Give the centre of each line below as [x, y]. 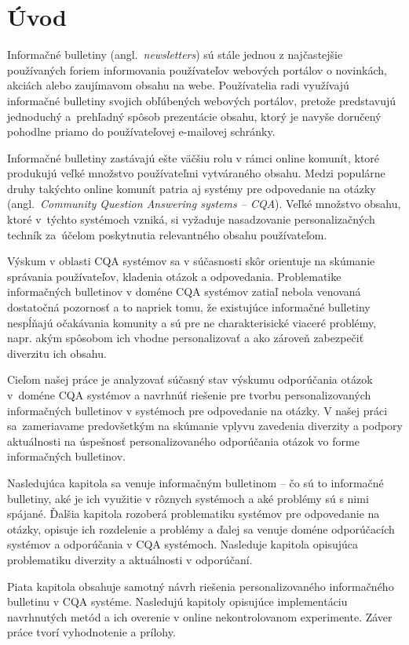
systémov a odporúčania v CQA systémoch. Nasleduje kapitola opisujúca [183, 544]
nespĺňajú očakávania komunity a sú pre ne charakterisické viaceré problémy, [192, 322]
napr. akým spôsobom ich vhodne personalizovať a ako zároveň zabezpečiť [186, 338]
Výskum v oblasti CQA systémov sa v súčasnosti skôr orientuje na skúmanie [191, 261]
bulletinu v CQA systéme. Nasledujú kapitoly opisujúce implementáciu [177, 601]
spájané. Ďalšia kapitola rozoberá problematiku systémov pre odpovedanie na [194, 514]
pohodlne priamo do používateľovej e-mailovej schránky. [141, 131]
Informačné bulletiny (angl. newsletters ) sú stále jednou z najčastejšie [175, 55]
